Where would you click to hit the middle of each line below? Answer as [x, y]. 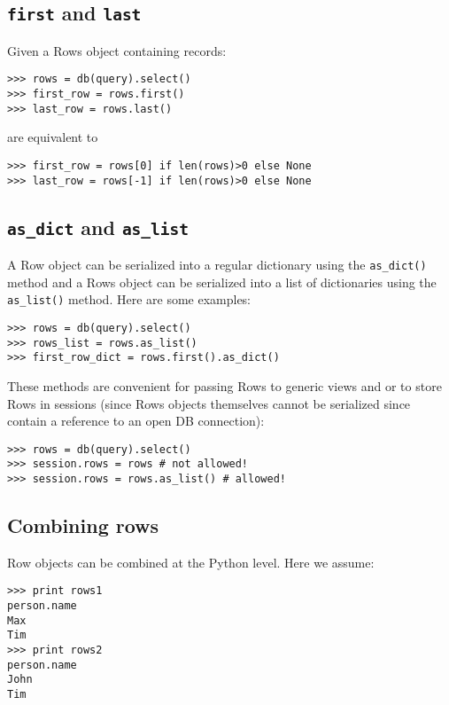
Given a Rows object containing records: [117, 50]
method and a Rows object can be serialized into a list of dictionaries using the [222, 282]
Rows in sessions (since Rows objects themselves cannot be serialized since [209, 403]
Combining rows [83, 525]
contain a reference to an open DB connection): [136, 421]
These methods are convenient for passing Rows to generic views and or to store [224, 385]
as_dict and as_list [98, 227]
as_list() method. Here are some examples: [129, 299]
